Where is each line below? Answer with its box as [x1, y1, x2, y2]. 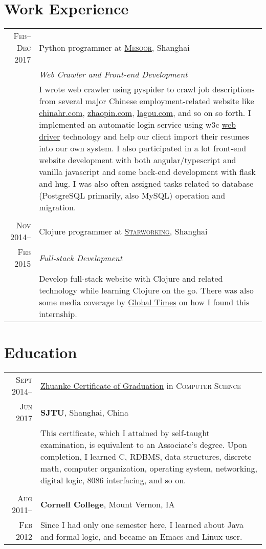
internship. [39, 308, 77, 320]
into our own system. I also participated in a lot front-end [39, 142, 247, 154]
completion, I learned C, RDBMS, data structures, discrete [40, 450, 252, 463]
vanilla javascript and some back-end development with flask [39, 166, 256, 178]
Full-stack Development [39, 251, 123, 264]
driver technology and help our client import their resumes [39, 130, 249, 143]
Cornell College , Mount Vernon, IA [40, 498, 175, 510]
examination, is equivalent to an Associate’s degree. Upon [40, 439, 247, 451]
